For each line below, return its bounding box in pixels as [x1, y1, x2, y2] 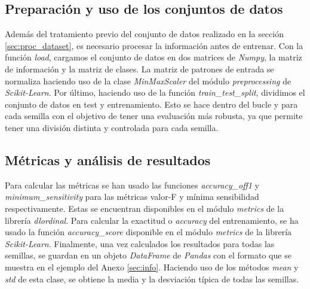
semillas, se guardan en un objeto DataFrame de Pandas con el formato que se [5, 249, 291, 261]
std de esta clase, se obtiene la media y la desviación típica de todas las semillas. [5, 272, 299, 285]
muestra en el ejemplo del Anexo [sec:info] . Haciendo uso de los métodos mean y [5, 260, 299, 273]
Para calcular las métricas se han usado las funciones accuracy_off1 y [5, 178, 259, 191]
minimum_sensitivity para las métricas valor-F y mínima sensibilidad [5, 190, 259, 203]
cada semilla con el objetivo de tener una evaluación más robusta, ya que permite [5, 109, 303, 122]
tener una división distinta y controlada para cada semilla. [5, 121, 219, 133]
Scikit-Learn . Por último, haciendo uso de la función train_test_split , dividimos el [5, 86, 305, 99]
